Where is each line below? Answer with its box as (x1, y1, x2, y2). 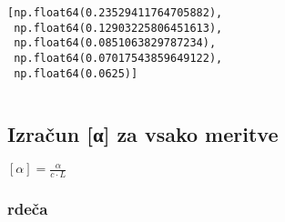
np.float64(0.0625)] (14, 66, 138, 80)
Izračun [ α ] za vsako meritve (7, 119, 279, 147)
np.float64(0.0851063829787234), (14, 36, 217, 50)
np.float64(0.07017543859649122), (14, 51, 223, 65)
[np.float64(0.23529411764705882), (7, 6, 223, 19)
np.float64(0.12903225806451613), (14, 21, 223, 35)
